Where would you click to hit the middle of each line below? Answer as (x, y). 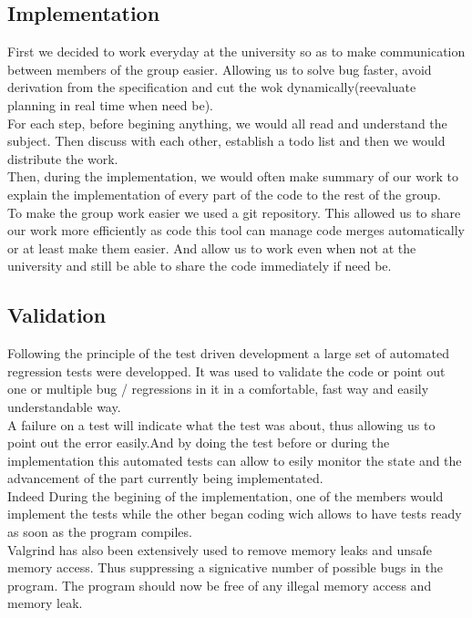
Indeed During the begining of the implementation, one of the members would (226, 495)
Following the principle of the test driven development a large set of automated (229, 353)
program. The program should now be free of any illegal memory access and (220, 585)
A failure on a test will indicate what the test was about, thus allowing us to (221, 424)
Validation (57, 315)
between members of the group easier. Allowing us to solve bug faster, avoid (220, 69)
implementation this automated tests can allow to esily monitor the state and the (235, 460)
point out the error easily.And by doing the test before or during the (199, 443)
